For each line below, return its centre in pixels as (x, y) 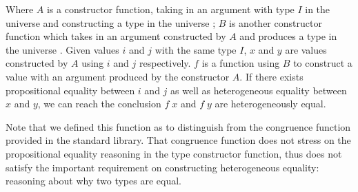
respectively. (165, 63)
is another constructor (276, 22)
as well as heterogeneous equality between (259, 90)
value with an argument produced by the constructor (118, 76)
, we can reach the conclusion (99, 104)
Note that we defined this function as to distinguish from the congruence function (178, 126)
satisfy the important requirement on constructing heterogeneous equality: (162, 167)
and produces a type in (288, 36)
